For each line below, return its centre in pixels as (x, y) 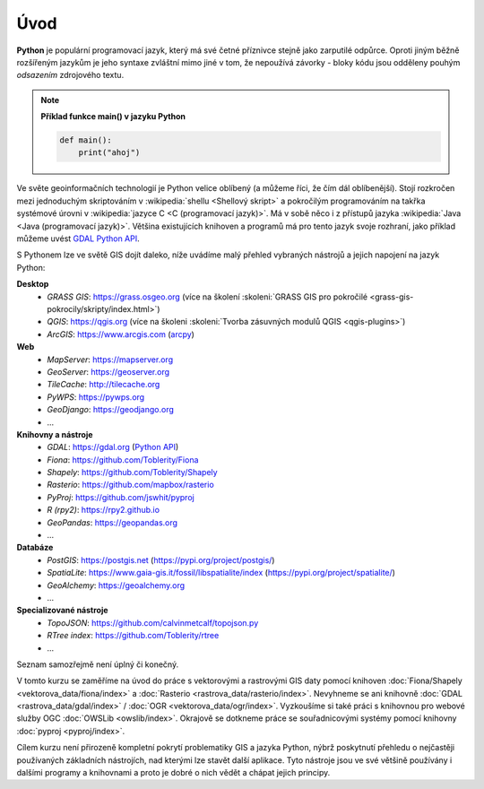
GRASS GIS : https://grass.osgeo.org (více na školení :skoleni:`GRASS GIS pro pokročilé (207, 297)
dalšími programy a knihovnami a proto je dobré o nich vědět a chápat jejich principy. (173, 773)
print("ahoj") (109, 153)
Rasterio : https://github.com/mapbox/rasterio (130, 485)
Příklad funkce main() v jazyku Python (113, 117)
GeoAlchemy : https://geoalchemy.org (116, 585)
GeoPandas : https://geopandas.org (112, 522)
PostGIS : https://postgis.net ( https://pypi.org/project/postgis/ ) (161, 559)
